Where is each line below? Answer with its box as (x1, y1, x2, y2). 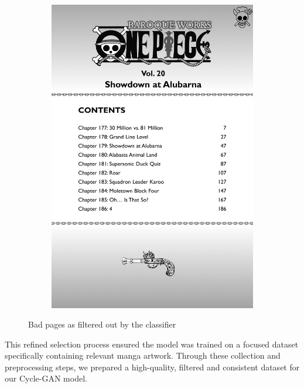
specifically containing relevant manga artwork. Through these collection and (5, 349, 281, 362)
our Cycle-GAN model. (5, 372, 87, 384)
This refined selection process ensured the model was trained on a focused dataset (5, 338, 299, 350)
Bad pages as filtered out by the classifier (28, 318, 176, 330)
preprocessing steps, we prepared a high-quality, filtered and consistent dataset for (5, 360, 300, 373)
